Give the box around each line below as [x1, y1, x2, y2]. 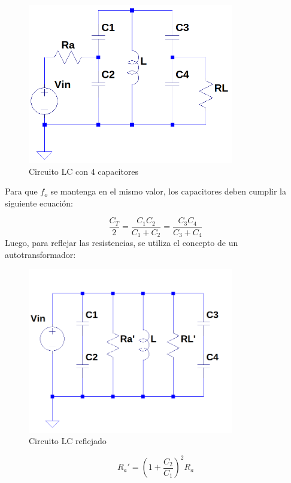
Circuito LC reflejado [29, 435, 107, 447]
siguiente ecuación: [5, 196, 74, 209]
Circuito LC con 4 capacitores [29, 165, 139, 177]
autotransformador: [5, 248, 76, 260]
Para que [5, 185, 38, 198]
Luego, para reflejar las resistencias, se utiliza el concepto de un [5, 236, 238, 248]
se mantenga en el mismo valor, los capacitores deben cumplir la [50, 185, 286, 198]
